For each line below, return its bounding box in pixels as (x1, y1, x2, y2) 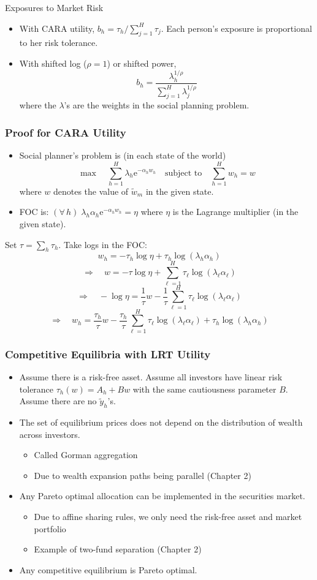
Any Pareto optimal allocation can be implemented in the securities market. (19, 489, 305, 502)
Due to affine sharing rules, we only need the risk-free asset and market (34, 510, 302, 522)
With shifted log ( (19, 56, 87, 69)
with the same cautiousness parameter (132, 382, 277, 395)
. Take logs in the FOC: (58, 238, 147, 250)
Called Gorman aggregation (34, 448, 138, 461)
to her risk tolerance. (19, 36, 98, 49)
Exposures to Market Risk (5, 1, 104, 13)
